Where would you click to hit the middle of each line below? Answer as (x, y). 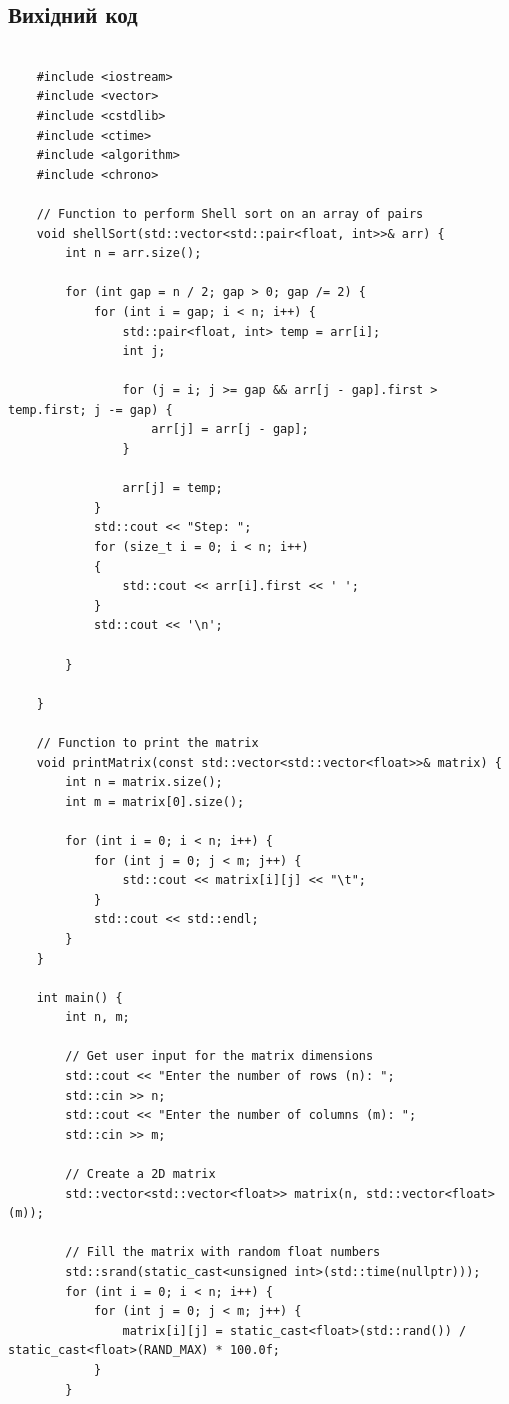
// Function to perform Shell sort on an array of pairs (230, 213)
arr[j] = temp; (172, 488)
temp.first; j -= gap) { (90, 409)
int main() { (79, 997)
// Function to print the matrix (147, 742)
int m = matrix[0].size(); (155, 801)
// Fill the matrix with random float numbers (223, 1252)
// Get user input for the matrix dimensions (219, 1056)
